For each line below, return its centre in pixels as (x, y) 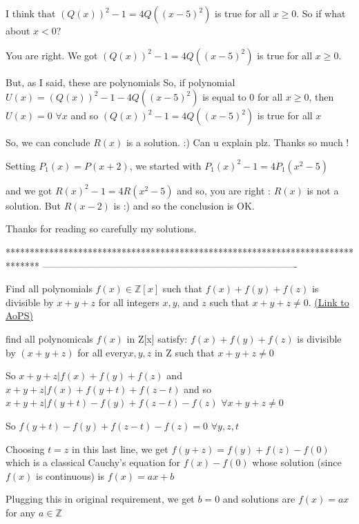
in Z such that (184, 352)
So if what (324, 13)
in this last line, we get (120, 449)
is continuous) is (70, 475)
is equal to (224, 97)
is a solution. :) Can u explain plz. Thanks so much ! (237, 142)
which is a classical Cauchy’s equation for (93, 462)
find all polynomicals (49, 338)
